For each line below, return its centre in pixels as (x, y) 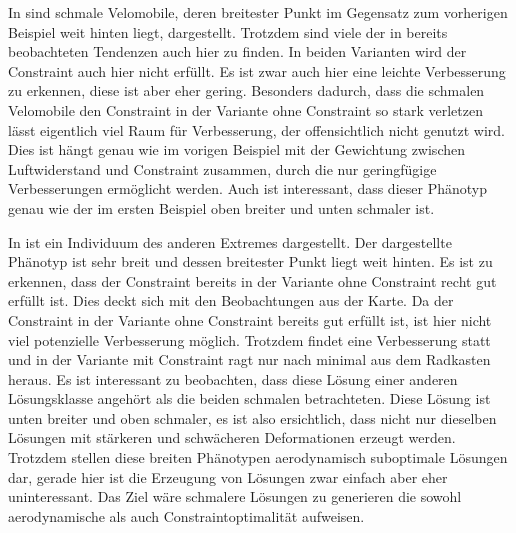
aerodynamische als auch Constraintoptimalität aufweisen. (186, 515)
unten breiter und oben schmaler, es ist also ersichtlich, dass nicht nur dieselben (252, 417)
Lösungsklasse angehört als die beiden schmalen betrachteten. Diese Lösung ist (249, 398)
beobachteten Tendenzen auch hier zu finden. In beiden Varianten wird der (237, 51)
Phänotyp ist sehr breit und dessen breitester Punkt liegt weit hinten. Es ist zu (250, 261)
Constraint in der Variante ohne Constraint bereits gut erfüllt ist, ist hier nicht (250, 319)
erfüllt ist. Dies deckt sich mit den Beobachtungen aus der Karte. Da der (231, 300)
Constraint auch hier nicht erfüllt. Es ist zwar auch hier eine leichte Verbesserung (257, 70)
